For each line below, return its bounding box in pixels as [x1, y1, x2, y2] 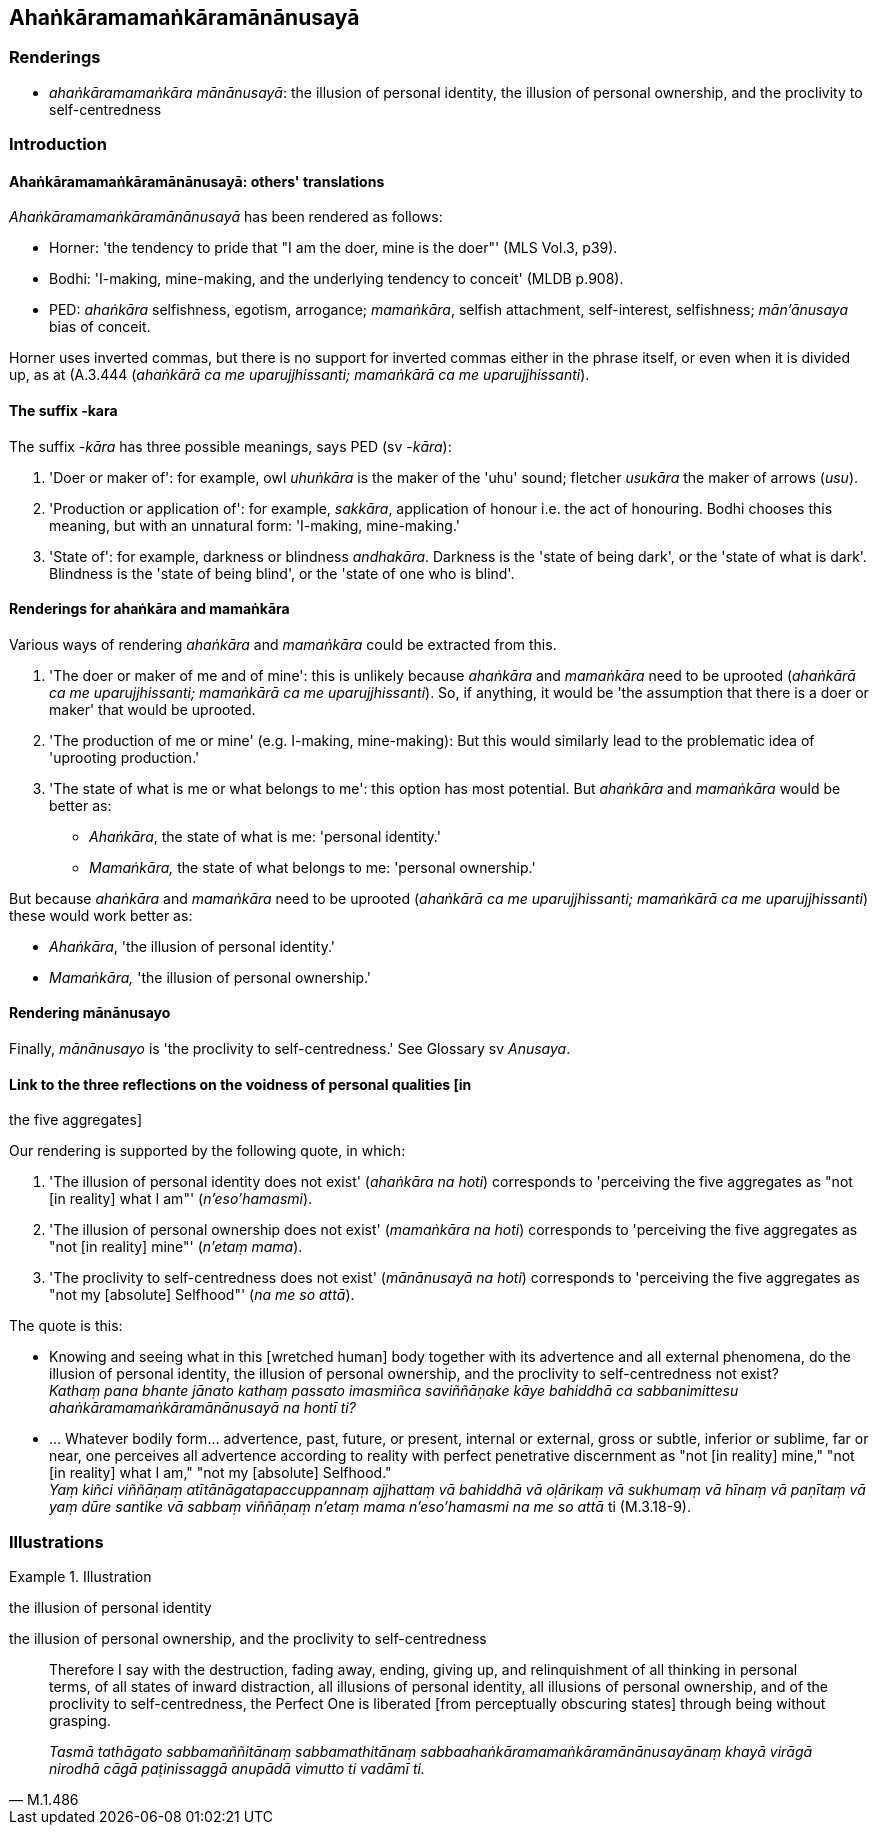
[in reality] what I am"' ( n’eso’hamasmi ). [49, 1190, 313, 1208]
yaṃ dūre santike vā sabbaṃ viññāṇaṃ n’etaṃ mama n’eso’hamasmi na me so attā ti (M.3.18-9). [49, 1498, 691, 1516]
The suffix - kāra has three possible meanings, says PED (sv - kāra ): [9, 437, 452, 455]
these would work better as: [9, 906, 193, 924]
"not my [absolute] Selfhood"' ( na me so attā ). [49, 1286, 355, 1304]
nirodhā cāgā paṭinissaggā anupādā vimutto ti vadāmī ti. [49, 1760, 425, 1778]
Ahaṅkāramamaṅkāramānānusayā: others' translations [9, 172, 385, 190]
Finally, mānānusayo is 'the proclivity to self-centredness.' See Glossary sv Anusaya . [9, 1040, 571, 1058]
